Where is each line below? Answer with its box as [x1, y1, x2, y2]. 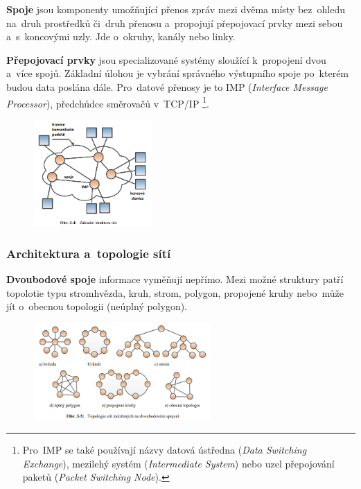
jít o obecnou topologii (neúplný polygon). [6, 299, 188, 314]
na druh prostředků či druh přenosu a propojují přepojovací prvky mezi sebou [6, 15, 343, 30]
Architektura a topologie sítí [6, 244, 171, 261]
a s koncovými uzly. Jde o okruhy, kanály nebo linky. [6, 29, 236, 44]
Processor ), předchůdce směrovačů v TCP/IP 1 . [6, 94, 209, 110]
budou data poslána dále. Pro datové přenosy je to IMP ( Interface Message [6, 79, 328, 94]
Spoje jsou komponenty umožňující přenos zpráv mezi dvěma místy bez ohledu [6, 2, 345, 16]
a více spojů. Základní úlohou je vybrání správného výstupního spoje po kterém [6, 66, 349, 80]
